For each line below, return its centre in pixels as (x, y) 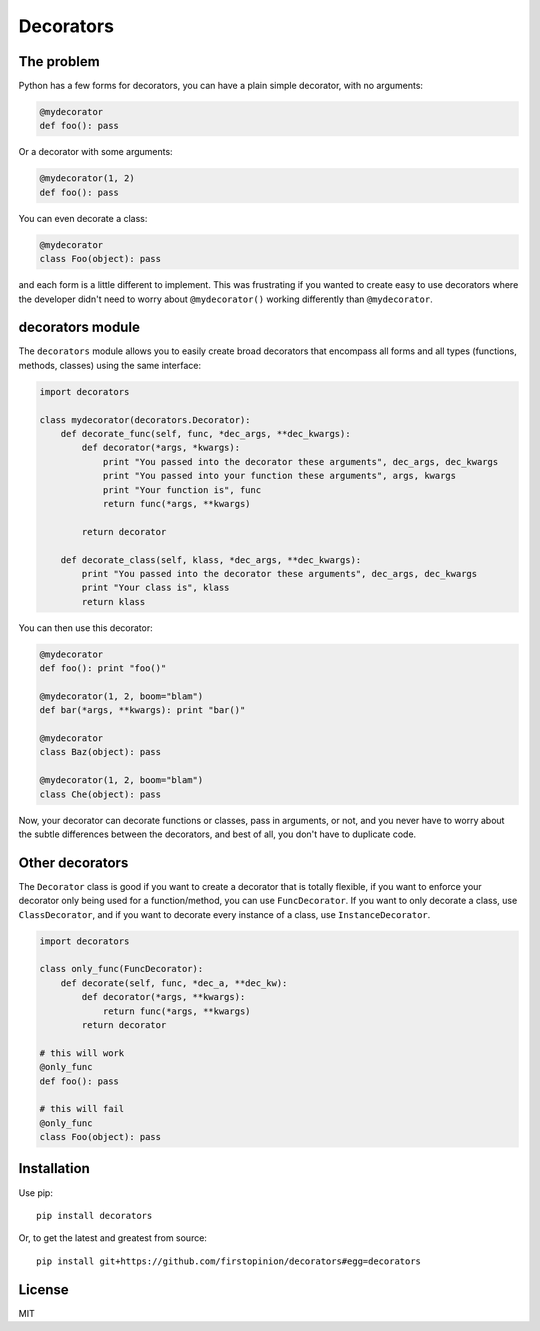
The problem (59, 61)
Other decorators (73, 862)
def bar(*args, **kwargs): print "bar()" (142, 710)
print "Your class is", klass (155, 588)
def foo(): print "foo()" (103, 668)
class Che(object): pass (100, 794)
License (43, 1289)
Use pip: (36, 1192)
